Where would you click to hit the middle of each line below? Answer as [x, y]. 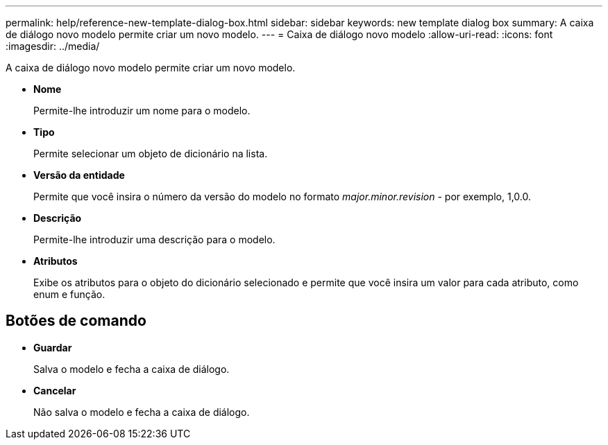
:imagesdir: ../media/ [53, 46]
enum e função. [69, 294]
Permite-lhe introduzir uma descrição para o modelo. [154, 239]
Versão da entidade [79, 175]
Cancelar [55, 390]
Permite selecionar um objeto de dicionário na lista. [151, 154]
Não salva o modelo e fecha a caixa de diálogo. [142, 412]
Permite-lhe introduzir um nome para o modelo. [142, 111]
